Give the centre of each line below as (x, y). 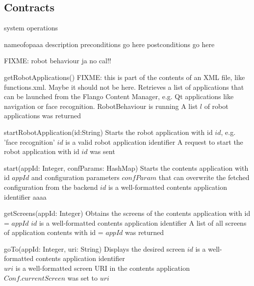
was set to (83, 277)
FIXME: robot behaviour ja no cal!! (58, 61)
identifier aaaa (25, 196)
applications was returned (42, 116)
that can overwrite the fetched (204, 177)
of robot (216, 106)
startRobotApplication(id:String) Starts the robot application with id (108, 132)
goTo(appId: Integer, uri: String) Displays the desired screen (95, 248)
